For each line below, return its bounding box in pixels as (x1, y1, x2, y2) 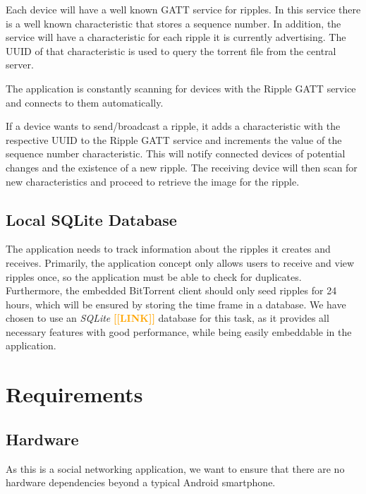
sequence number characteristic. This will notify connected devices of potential (6, 146, 346, 161)
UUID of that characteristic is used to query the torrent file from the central (6, 43, 336, 58)
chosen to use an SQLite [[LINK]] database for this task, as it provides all (6, 311, 329, 325)
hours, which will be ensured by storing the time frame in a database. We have (6, 296, 346, 311)
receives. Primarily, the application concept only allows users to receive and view (6, 255, 355, 270)
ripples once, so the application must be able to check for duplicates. (6, 269, 302, 284)
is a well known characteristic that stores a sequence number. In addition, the (6, 16, 341, 30)
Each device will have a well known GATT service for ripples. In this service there (6, 2, 361, 16)
